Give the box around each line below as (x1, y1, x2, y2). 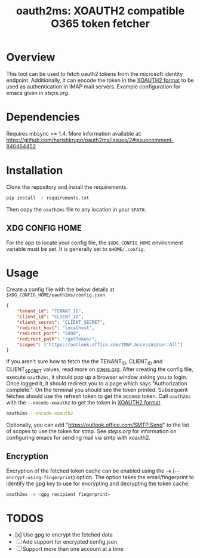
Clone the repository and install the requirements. (6, 183, 128, 191)
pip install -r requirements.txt (6, 195, 90, 201)
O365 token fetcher (50, 17, 150, 30)
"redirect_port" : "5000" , (17, 330, 82, 336)
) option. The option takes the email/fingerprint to (72, 473, 195, 480)
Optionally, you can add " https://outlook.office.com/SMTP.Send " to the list (6, 421, 190, 428)
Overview (6, 51, 56, 64)
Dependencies (6, 111, 80, 124)
